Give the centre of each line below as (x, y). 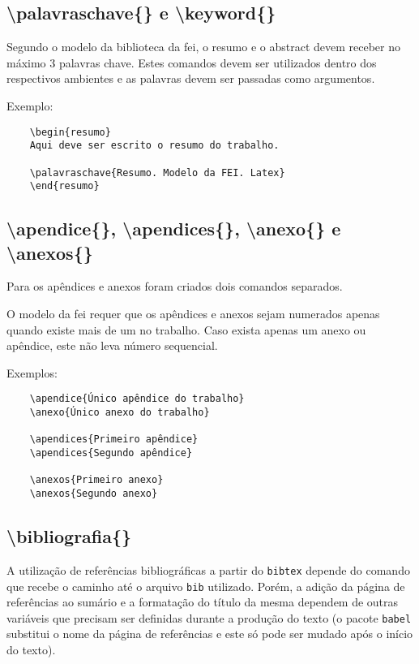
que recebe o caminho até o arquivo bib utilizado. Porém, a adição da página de (206, 586)
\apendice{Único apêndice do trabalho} (137, 399)
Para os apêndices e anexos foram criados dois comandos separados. (175, 286)
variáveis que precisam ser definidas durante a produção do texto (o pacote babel (209, 617)
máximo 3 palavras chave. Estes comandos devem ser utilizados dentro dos (192, 62)
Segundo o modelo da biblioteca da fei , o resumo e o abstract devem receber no (204, 47)
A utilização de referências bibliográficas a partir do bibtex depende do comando (208, 569)
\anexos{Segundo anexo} (94, 494)
